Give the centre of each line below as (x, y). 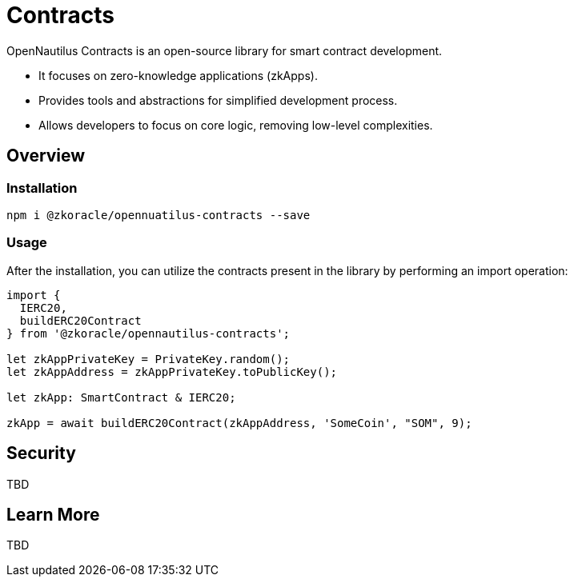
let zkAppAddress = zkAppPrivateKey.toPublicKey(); (172, 371)
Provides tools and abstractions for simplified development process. (218, 100)
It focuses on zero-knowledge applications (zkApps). (178, 75)
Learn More (53, 514)
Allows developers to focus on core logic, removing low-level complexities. (236, 125)
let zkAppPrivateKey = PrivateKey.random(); (149, 359)
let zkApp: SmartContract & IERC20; (121, 397)
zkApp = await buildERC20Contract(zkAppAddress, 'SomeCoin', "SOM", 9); (239, 423)
